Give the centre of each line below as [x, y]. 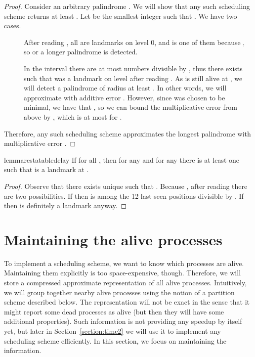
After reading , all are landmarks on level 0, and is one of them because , [134, 42]
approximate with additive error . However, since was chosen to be [125, 97]
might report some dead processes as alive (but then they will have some [114, 311]
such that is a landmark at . [46, 169]
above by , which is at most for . [73, 116]
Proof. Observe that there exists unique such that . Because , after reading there [126, 186]
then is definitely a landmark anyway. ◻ [65, 205]
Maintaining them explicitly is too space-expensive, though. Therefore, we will [123, 273]
